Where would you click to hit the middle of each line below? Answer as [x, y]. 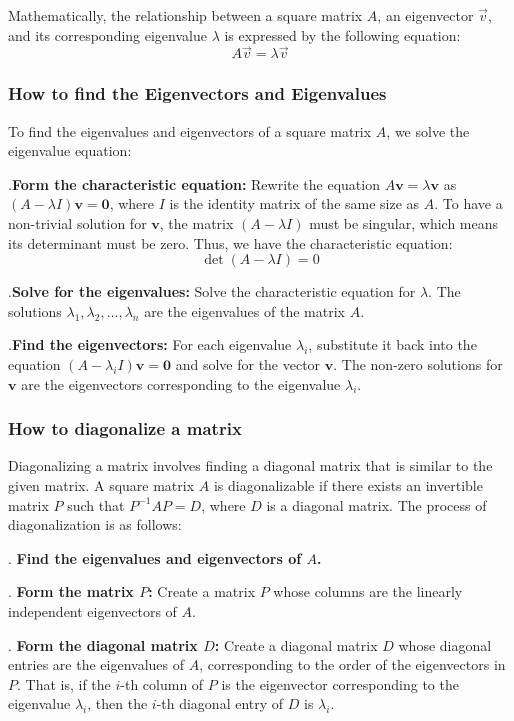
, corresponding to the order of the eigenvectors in [352, 664]
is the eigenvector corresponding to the [340, 683]
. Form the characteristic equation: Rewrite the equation [194, 183]
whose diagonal [445, 644]
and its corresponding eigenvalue [107, 34]
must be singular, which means [404, 223]
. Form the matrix [71, 591]
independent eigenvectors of [92, 610]
